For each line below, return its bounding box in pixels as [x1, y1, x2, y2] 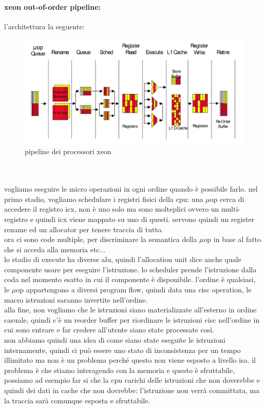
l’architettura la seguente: [4, 21, 85, 31]
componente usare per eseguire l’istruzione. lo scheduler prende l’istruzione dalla [4, 264, 257, 274]
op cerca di [210, 193, 244, 204]
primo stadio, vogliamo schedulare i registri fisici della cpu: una [4, 193, 203, 204]
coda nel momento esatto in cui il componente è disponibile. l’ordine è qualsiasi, [4, 274, 256, 285]
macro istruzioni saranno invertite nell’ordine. [4, 294, 148, 305]
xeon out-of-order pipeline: [4, 1, 101, 12]
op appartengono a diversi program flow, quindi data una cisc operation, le [16, 284, 252, 295]
